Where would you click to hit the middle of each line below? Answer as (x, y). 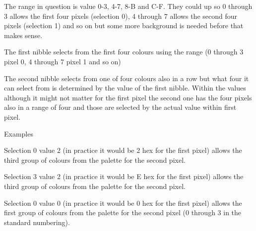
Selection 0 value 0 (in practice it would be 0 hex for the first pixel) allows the (123, 203)
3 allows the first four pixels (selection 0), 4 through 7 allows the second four (121, 16)
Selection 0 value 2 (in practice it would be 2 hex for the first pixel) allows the (123, 150)
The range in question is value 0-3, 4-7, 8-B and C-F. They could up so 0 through (128, 6)
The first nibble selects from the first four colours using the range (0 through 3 (124, 52)
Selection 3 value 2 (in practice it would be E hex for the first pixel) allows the (124, 176)
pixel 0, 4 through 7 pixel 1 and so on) (63, 61)
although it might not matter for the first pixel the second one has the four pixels (128, 97)
